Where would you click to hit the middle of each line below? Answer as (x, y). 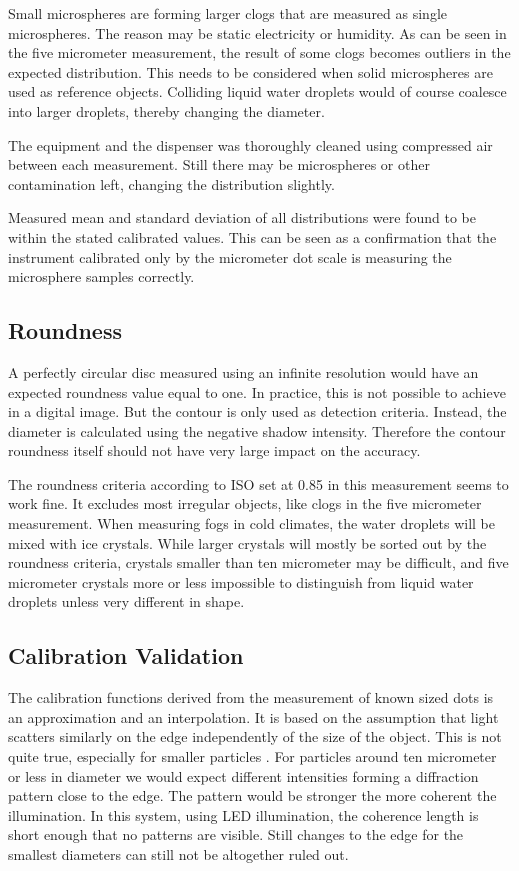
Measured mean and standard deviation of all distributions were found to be (242, 217)
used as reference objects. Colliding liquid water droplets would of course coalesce (257, 91)
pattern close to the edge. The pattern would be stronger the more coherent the (252, 795)
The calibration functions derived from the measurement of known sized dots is (251, 697)
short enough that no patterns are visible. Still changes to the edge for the (236, 834)
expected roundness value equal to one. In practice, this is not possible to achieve (257, 391)
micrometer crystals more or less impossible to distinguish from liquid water (241, 581)
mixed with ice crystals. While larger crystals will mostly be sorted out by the (247, 542)
